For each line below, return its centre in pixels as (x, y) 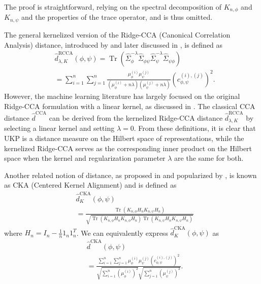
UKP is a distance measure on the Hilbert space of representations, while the (124, 138)
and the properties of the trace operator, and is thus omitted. (117, 17)
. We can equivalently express (122, 233)
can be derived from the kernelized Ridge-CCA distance (136, 117)
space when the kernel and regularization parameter (85, 158)
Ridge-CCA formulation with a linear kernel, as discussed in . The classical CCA (130, 106)
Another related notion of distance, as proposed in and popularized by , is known (130, 175)
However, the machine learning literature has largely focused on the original (122, 96)
